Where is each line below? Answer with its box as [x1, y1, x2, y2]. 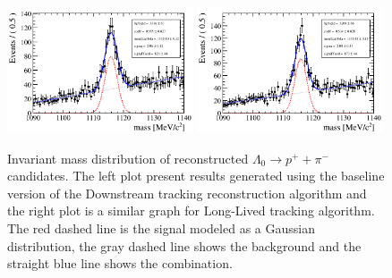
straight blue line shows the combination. [7, 254, 233, 273]
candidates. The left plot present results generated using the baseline [7, 166, 385, 185]
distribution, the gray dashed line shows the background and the [7, 236, 362, 255]
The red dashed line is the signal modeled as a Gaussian [7, 219, 315, 238]
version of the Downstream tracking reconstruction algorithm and [7, 183, 367, 202]
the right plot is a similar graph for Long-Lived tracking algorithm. [7, 201, 375, 220]
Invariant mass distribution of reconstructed [7, 148, 249, 167]
